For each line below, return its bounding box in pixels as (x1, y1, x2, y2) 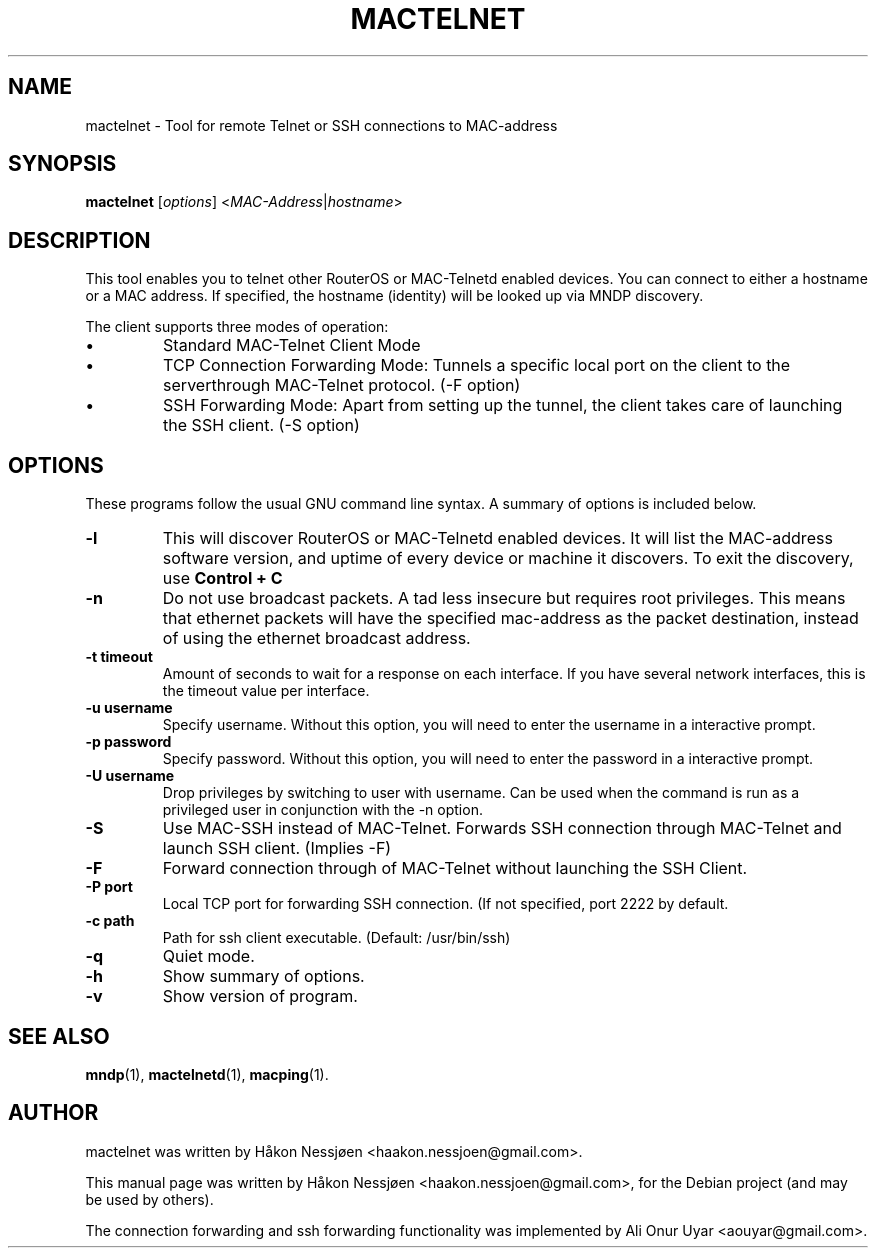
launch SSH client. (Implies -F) (162, 838, 392, 859)
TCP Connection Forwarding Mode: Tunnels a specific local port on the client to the (163, 355, 791, 376)
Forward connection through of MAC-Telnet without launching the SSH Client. (162, 858, 748, 879)
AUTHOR (8, 1100, 99, 1126)
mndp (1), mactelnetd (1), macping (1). (85, 1065, 329, 1083)
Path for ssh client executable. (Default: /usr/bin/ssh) (162, 929, 511, 947)
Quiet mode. (162, 946, 255, 967)
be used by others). (85, 1190, 214, 1208)
